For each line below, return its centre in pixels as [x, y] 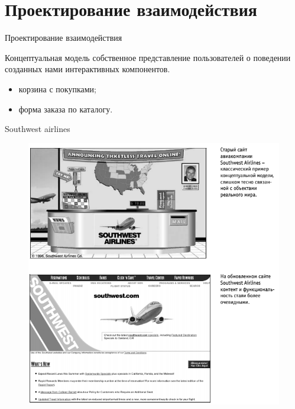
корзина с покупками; [57, 88]
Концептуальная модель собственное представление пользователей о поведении [148, 57]
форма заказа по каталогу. [66, 109]
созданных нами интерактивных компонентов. [87, 69]
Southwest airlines [38, 129]
